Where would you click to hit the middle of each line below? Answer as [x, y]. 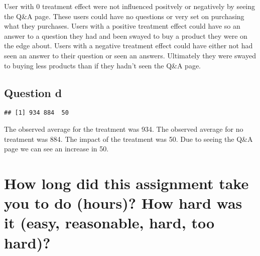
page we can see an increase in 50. [56, 149]
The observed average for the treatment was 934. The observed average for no [124, 129]
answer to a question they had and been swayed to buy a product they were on [126, 35]
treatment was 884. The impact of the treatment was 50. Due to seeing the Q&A [128, 139]
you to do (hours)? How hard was [123, 203]
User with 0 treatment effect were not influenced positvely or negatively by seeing [130, 6]
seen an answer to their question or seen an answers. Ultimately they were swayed [130, 55]
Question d [33, 92]
